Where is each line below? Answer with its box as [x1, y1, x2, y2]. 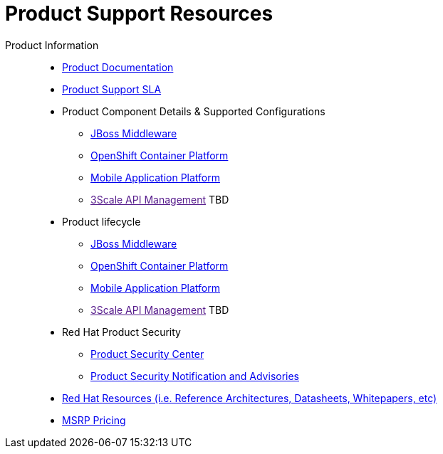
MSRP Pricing [62, 413, 126, 426]
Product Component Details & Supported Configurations [62, 105, 325, 117]
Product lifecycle [62, 215, 141, 228]
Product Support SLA [62, 83, 162, 95]
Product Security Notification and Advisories [90, 369, 300, 382]
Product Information [5, 38, 99, 51]
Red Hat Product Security [62, 325, 181, 338]
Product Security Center [90, 347, 204, 360]
